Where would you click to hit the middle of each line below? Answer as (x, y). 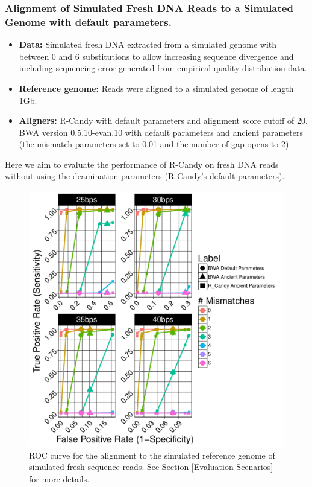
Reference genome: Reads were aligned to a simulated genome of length (156, 88)
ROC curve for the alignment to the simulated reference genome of (152, 455)
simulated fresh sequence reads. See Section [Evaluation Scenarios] (151, 467)
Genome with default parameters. (89, 21)
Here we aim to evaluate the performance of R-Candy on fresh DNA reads (142, 164)
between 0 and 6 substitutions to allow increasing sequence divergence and (156, 56)
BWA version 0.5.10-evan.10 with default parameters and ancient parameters (161, 132)
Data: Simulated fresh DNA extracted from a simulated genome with (148, 44)
